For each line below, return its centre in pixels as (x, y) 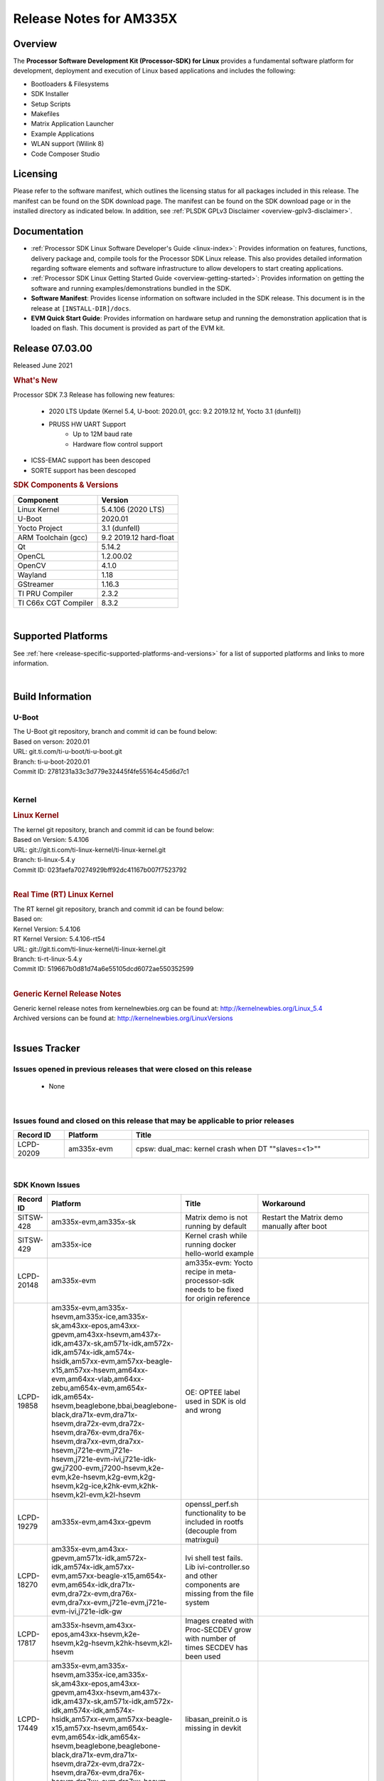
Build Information (52, 697)
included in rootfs (214, 1522)
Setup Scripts (51, 104)
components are (213, 1585)
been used (203, 1656)
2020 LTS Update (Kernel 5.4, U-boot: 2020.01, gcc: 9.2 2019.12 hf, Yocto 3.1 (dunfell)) (175, 411)
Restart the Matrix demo (303, 1217)
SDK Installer (50, 94)
